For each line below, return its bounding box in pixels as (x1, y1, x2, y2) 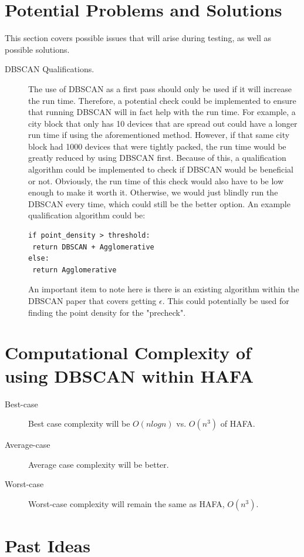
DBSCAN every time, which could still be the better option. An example (28, 197, 291, 210)
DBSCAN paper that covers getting (28, 295, 157, 306)
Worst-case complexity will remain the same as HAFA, (28, 497, 225, 509)
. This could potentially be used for (162, 295, 289, 306)
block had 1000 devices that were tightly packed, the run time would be (28, 140, 286, 152)
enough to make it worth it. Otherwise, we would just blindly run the (28, 186, 278, 198)
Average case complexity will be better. (28, 458, 169, 470)
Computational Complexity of (5, 340, 251, 364)
